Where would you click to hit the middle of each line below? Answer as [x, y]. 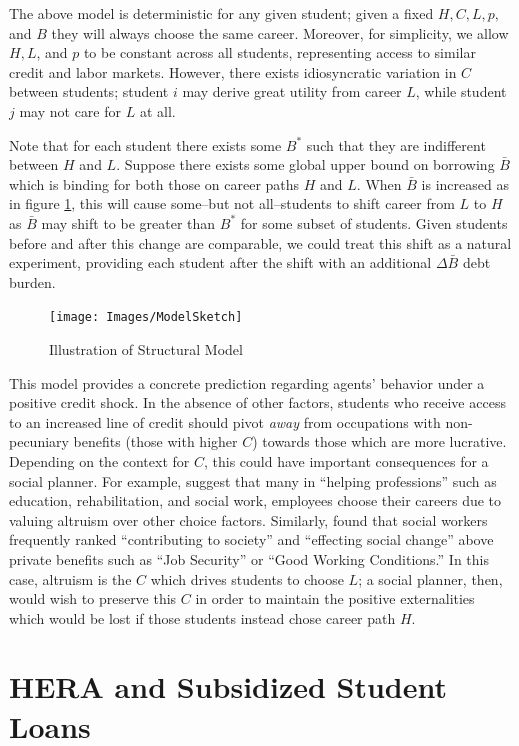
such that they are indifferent [396, 144]
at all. [157, 110]
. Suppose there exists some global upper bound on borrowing [305, 164]
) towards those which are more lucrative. [379, 441]
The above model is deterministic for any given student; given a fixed [221, 13]
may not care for [70, 110]
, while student [461, 91]
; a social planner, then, [430, 578]
